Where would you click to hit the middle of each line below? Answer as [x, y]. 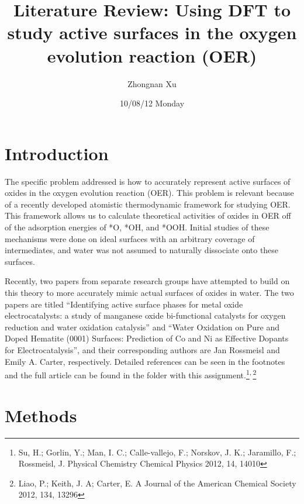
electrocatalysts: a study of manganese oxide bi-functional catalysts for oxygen [145, 315]
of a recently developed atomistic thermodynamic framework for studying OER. [148, 204]
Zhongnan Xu [152, 83]
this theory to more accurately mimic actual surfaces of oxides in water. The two [149, 292]
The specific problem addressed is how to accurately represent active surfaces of [148, 181]
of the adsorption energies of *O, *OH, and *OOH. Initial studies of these [137, 227]
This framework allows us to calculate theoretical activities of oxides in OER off [148, 215]
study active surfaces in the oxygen [152, 32]
